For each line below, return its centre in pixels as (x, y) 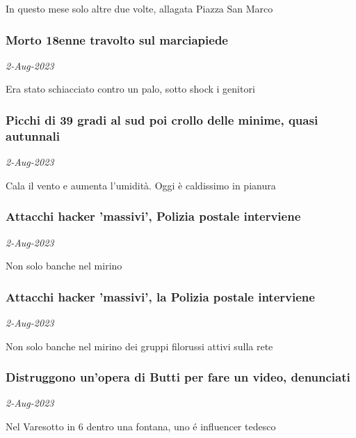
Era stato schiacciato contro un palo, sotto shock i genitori (130, 89)
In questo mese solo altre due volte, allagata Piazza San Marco (139, 8)
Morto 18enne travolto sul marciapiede (117, 39)
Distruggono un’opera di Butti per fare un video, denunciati (178, 377)
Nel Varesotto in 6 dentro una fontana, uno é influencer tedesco (141, 426)
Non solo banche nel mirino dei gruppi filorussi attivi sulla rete (139, 346)
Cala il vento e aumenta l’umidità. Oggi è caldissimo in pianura (141, 185)
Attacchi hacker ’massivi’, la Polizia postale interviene (160, 296)
